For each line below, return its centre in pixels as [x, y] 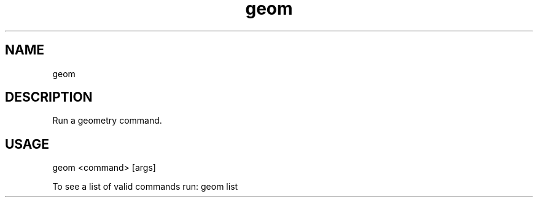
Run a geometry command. [107, 121]
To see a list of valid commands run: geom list [145, 187]
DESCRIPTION [49, 97]
